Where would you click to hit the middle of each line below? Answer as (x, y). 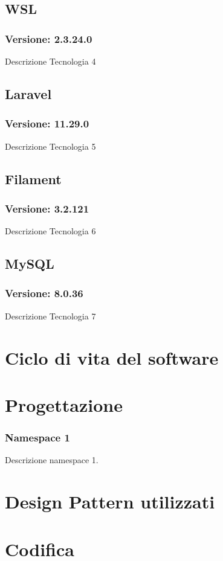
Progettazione (64, 404)
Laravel (28, 93)
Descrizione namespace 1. (52, 460)
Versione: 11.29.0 (47, 123)
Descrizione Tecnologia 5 (50, 146)
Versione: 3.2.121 (47, 208)
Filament (33, 178)
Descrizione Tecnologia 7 (50, 316)
